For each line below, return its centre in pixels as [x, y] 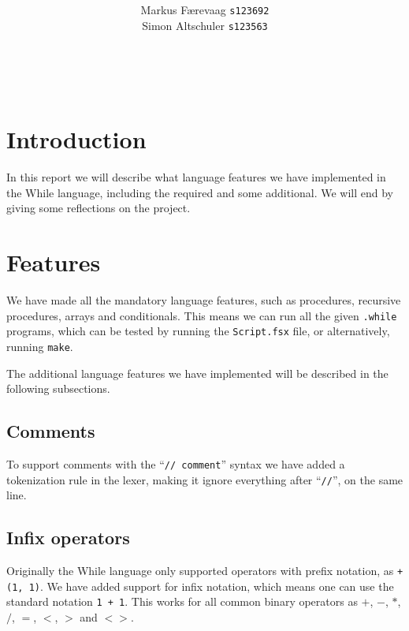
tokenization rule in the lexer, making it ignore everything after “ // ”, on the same [205, 479]
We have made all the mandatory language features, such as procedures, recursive [204, 300]
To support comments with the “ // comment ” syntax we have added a [176, 464]
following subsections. [58, 388]
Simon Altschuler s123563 [205, 25]
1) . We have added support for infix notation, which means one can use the [211, 586]
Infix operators [68, 538]
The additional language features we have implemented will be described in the [197, 373]
